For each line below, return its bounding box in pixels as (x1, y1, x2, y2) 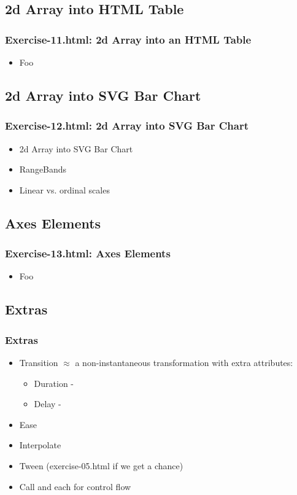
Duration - (34, 376, 74, 389)
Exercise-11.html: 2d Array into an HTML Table (5, 31, 252, 47)
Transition (19, 356, 58, 368)
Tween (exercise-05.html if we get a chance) (19, 459, 183, 472)
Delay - (34, 397, 61, 410)
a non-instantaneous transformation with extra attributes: (75, 356, 293, 368)
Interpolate (19, 438, 61, 451)
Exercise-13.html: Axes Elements (5, 246, 171, 261)
